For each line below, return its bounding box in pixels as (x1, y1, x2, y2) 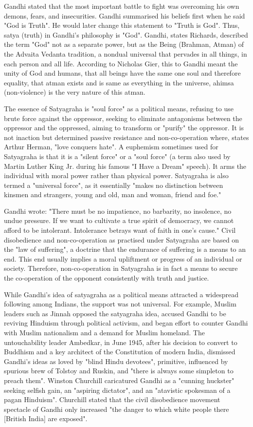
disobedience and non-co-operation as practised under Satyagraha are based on (4, 234, 239, 244)
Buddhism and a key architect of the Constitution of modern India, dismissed (4, 346, 235, 357)
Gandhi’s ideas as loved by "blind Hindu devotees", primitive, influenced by (4, 356, 228, 366)
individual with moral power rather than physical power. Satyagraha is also (4, 170, 229, 181)
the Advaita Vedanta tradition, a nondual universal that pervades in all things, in (4, 48, 247, 59)
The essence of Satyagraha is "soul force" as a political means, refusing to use (4, 103, 234, 113)
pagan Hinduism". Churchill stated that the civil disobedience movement (4, 394, 220, 405)
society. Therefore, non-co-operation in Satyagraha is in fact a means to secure (4, 263, 238, 273)
